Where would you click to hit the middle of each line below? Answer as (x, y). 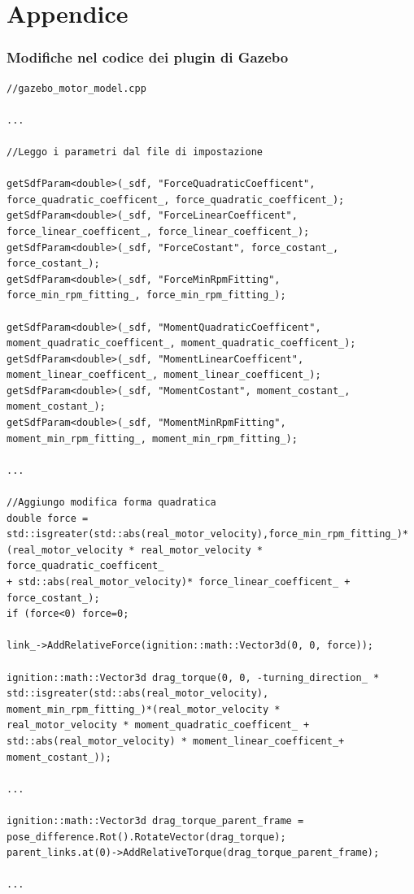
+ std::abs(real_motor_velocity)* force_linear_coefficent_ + (179, 582)
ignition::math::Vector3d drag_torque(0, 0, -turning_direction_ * (193, 677)
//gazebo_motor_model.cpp (76, 88)
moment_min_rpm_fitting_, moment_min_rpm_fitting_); (152, 438)
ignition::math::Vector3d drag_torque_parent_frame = (155, 820)
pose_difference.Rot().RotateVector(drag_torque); (146, 837)
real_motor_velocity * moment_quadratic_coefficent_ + (158, 725)
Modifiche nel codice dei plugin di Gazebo (148, 57)
